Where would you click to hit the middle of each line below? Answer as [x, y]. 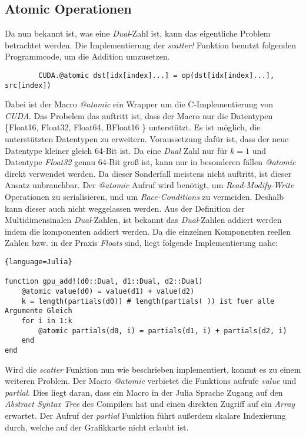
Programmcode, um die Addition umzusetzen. [87, 56]
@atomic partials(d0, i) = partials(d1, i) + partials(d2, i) [163, 331]
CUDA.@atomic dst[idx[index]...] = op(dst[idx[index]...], [157, 75]
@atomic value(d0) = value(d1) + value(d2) [108, 291]
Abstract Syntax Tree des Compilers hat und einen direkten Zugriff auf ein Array [150, 404]
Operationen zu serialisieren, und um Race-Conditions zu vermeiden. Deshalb [144, 197]
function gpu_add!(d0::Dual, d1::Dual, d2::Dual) [104, 282]
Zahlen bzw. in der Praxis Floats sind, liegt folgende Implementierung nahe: [142, 243]
